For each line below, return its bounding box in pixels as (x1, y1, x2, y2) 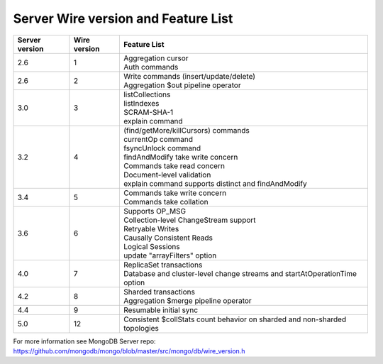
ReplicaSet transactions (123, 260, 203, 270)
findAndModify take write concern (123, 152, 238, 162)
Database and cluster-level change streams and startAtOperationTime (123, 268, 357, 278)
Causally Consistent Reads (123, 233, 213, 243)
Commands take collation (123, 197, 209, 206)
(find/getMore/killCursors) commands (123, 125, 250, 135)
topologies (123, 323, 159, 333)
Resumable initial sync (123, 305, 199, 315)
